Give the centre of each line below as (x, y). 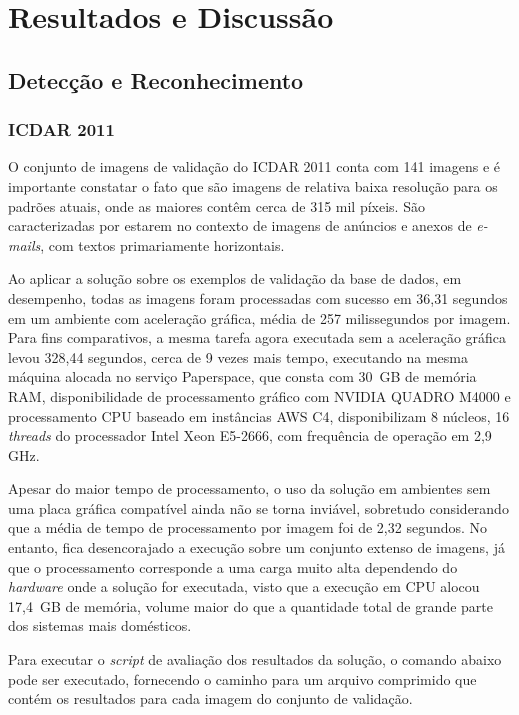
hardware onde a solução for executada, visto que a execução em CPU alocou (244, 586)
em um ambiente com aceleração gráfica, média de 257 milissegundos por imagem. (259, 317)
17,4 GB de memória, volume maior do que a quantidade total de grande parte (251, 605)
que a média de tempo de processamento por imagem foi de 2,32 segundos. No (248, 527)
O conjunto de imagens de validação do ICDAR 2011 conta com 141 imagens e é (254, 166)
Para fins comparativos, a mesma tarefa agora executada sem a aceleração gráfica (257, 337)
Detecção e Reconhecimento (156, 79)
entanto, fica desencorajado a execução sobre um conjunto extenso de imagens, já (256, 547)
